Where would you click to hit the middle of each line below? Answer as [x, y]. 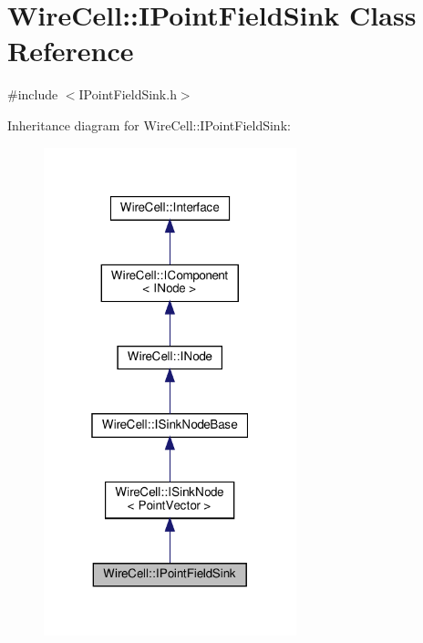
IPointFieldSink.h [128, 94]
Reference [71, 51]
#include [33, 94]
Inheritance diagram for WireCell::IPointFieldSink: [149, 124]
